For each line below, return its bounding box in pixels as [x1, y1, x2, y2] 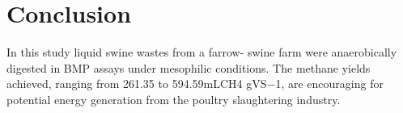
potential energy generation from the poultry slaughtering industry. [6, 90, 341, 107]
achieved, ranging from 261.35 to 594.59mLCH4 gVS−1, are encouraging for [6, 75, 384, 92]
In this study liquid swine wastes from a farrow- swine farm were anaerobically [6, 44, 397, 61]
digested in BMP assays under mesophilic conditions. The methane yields [6, 59, 371, 76]
